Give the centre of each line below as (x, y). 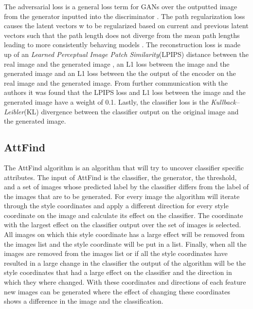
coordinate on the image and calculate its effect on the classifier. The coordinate (124, 215)
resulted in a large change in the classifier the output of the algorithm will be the (125, 263)
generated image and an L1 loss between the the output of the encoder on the (120, 73)
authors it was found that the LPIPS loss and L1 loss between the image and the (125, 92)
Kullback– (225, 101)
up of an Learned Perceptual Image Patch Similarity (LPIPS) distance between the (126, 54)
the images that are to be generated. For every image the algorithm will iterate (122, 196)
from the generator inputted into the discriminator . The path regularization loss (125, 16)
